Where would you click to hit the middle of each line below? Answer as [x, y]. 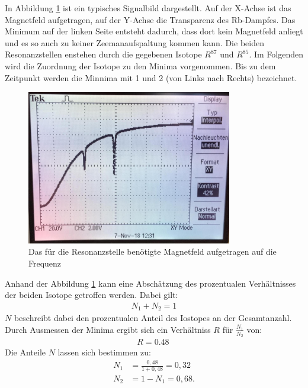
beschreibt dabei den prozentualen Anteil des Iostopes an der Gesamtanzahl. [153, 318]
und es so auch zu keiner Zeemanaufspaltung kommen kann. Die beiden [134, 42]
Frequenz [45, 263]
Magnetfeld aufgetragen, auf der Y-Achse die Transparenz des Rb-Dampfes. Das [150, 19]
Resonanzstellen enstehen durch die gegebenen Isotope [103, 54]
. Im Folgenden [276, 54]
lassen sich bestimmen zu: [104, 352]
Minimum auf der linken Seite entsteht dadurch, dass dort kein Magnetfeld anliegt [154, 31]
